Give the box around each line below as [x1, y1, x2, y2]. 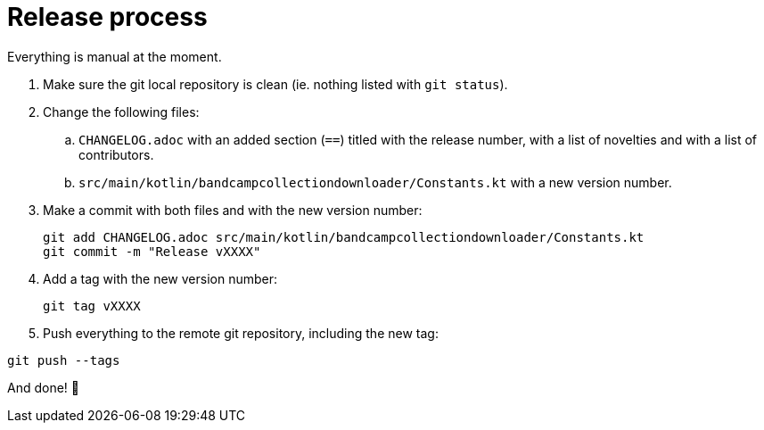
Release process [7, 2, 208, 32]
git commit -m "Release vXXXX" [43, 244, 261, 259]
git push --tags [7, 352, 120, 368]
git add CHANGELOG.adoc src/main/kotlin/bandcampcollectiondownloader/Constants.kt [43, 229, 645, 244]
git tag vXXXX [43, 298, 141, 313]
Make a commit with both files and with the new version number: [43, 202, 423, 218]
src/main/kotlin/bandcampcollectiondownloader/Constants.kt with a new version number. [78, 174, 672, 190]
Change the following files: [43, 103, 200, 120]
